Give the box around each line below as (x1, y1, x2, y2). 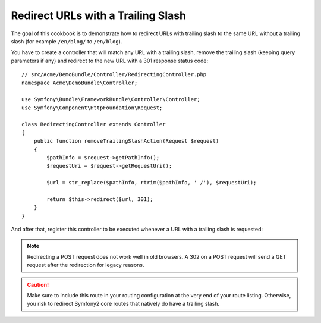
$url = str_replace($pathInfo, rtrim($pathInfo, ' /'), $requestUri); (46, 179, 257, 186)
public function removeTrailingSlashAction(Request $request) (33, 137, 219, 145)
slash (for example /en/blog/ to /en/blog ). (11, 37, 122, 45)
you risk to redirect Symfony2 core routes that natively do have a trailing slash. (27, 300, 220, 308)
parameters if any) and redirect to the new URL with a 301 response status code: (11, 57, 208, 64)
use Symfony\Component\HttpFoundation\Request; (21, 104, 163, 111)
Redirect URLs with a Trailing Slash (11, 9, 187, 22)
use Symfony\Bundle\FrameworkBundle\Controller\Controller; (21, 96, 200, 103)
